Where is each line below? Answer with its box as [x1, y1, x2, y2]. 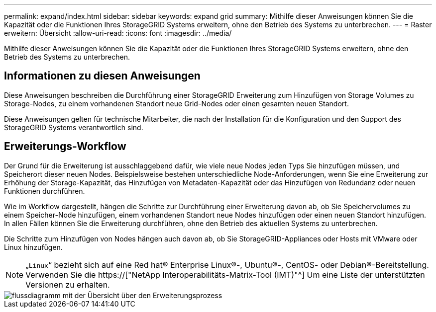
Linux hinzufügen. [4, 242, 63, 251]
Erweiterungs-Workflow [4, 140, 126, 153]
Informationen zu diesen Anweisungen [4, 70, 201, 82]
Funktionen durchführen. [4, 186, 85, 195]
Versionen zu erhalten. [25, 279, 110, 290]
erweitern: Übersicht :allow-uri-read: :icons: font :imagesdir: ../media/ [4, 29, 232, 37]
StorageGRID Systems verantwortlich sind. [4, 123, 143, 132]
